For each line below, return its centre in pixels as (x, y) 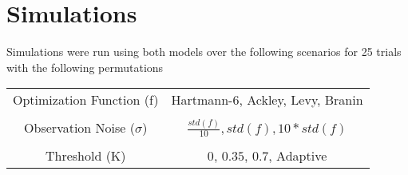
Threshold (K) (85, 156)
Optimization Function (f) (86, 100)
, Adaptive (298, 156)
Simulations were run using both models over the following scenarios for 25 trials (204, 52)
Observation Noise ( (79, 128)
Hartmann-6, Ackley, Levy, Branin (267, 100)
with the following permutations (85, 67)
